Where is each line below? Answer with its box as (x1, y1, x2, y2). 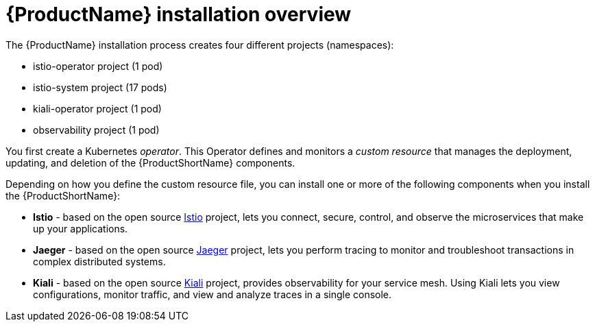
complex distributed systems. (33, 255, 166, 267)
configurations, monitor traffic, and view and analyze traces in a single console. (33, 288, 392, 300)
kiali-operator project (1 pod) (33, 102, 162, 114)
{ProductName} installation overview (5, 3, 352, 26)
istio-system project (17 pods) (33, 81, 167, 93)
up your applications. (33, 222, 128, 234)
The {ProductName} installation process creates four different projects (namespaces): (5, 38, 394, 51)
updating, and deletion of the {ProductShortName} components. (5, 156, 295, 169)
